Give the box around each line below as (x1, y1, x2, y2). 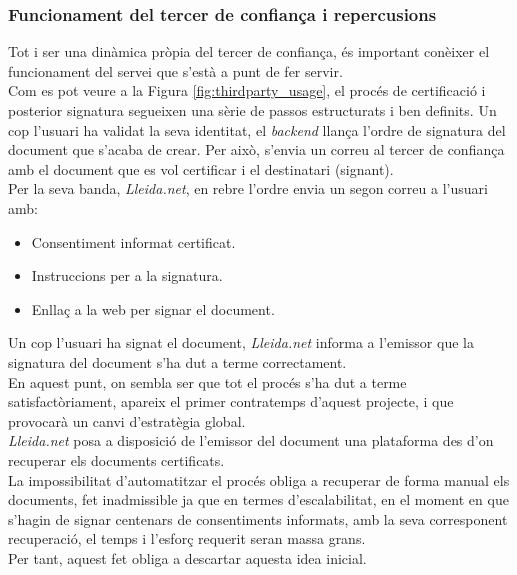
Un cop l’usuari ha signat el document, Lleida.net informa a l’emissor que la (8, 332, 474, 353)
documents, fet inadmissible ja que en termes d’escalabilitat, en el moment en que (8, 489, 509, 510)
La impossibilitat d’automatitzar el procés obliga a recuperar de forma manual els (8, 469, 510, 490)
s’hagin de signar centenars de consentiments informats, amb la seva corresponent (8, 508, 508, 529)
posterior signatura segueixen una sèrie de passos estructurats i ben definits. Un (8, 100, 497, 120)
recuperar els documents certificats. (8, 449, 225, 470)
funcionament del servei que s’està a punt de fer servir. (8, 60, 343, 81)
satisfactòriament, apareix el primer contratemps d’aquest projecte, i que (8, 391, 454, 412)
